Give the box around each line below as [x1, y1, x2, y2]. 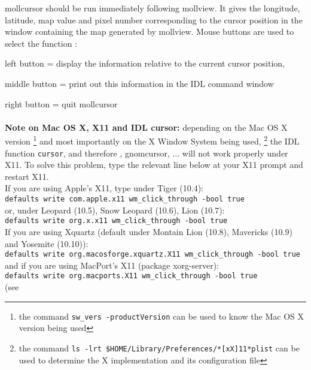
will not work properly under [182, 146, 288, 159]
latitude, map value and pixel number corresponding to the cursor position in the [5, 13, 303, 26]
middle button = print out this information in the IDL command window [5, 77, 274, 89]
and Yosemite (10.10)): [5, 237, 89, 249]
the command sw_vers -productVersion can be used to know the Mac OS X [19, 309, 304, 322]
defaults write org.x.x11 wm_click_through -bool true [5, 216, 228, 225]
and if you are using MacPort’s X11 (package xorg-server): [5, 258, 219, 271]
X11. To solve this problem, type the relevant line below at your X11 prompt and [5, 158, 303, 171]
